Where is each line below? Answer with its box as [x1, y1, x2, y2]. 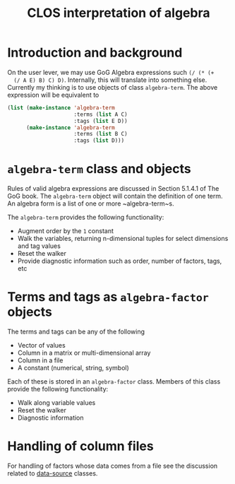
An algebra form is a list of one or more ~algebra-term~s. [7, 199, 174, 208]
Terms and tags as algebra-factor [7, 289, 210, 305]
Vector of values [17, 341, 66, 350]
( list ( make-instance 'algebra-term [7, 104, 115, 111]
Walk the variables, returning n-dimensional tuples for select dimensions [17, 235, 229, 243]
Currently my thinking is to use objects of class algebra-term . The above [7, 83, 218, 91]
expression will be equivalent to [7, 90, 100, 99]
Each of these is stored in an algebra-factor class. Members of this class [7, 377, 221, 386]
